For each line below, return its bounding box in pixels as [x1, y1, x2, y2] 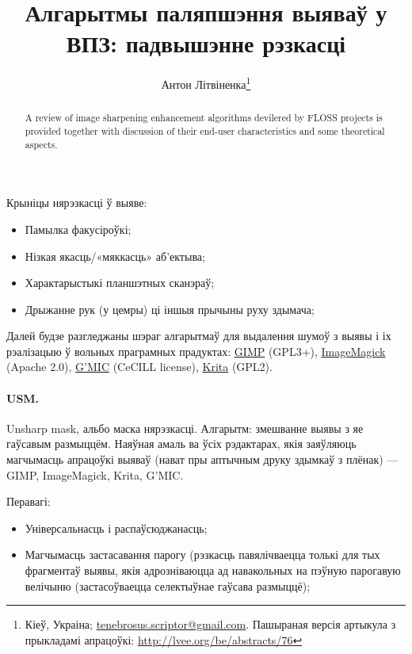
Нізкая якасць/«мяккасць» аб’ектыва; [25, 247, 205, 264]
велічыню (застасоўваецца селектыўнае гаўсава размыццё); [25, 577, 311, 594]
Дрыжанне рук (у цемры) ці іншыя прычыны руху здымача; [25, 300, 315, 317]
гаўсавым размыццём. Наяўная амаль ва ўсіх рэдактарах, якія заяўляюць [6, 435, 357, 452]
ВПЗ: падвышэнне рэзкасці [66, 27, 346, 59]
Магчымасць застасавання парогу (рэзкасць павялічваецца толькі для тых [25, 546, 380, 563]
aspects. [25, 137, 58, 151]
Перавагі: [6, 493, 51, 510]
